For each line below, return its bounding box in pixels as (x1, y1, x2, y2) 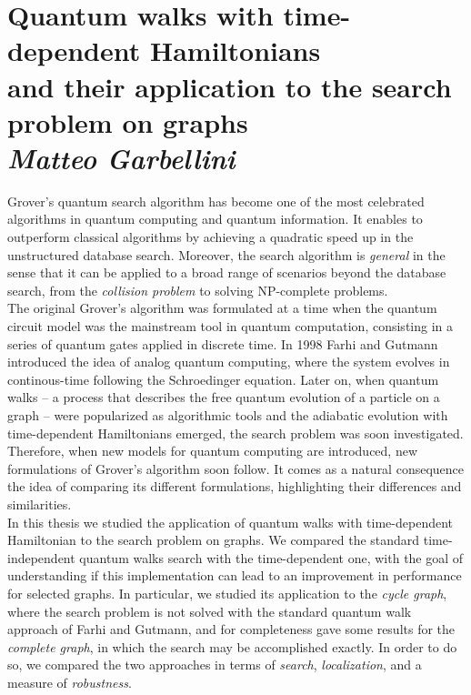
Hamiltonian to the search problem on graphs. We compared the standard (7, 530, 420, 549)
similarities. (7, 494, 72, 513)
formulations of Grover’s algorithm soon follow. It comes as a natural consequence (7, 458, 465, 478)
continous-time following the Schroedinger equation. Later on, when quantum (7, 369, 439, 388)
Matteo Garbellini (7, 138, 235, 176)
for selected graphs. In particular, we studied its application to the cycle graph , (7, 583, 447, 602)
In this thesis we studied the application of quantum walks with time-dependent (7, 512, 453, 531)
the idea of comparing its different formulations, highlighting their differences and (7, 477, 462, 496)
